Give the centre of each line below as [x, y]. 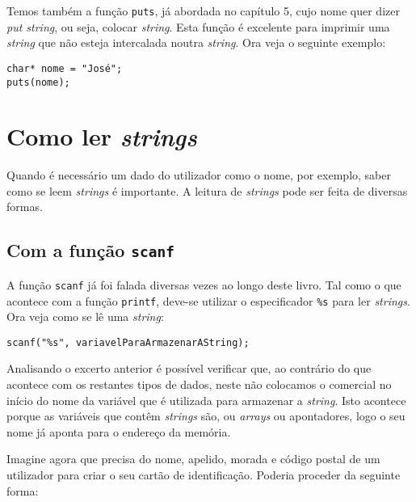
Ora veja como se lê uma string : [85, 316]
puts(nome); [38, 82]
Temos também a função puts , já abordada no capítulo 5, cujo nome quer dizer [203, 11]
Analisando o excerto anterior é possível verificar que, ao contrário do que [189, 368]
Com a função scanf [90, 250]
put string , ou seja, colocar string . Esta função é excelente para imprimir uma [198, 26]
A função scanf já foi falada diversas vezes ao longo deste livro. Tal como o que [204, 284]
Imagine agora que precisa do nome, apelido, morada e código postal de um [193, 459]
